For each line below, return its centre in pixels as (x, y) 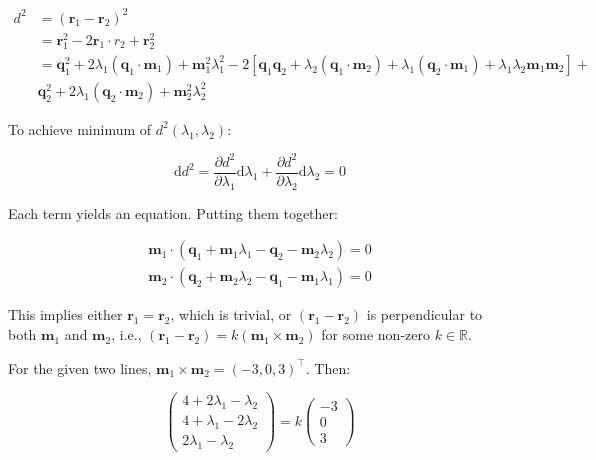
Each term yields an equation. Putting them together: (173, 212)
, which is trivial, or (231, 314)
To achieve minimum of (80, 128)
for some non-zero (375, 334)
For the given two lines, (80, 367)
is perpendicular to (424, 314)
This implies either (65, 314)
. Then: (328, 367)
